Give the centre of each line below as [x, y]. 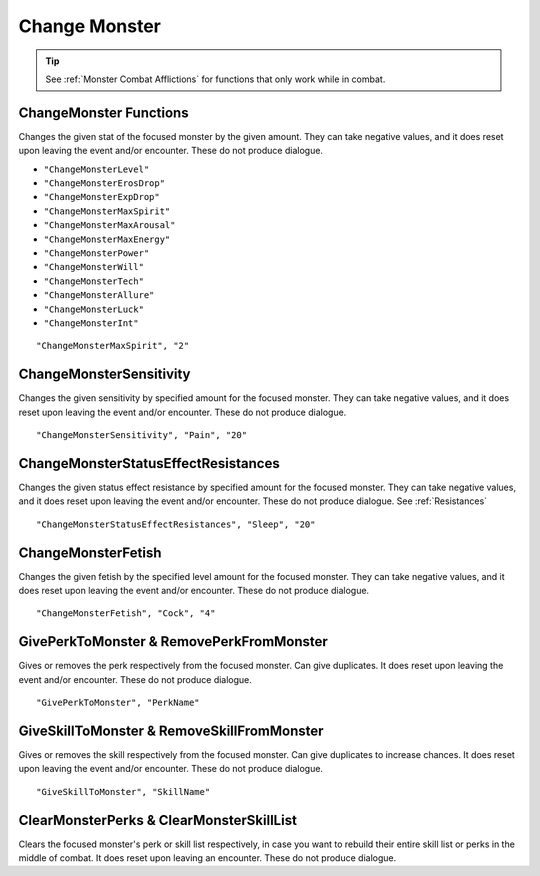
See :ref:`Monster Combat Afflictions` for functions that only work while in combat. [215, 79]
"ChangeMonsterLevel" [96, 169]
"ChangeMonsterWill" [94, 267]
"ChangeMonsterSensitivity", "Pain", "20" [142, 435]
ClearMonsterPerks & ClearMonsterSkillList [157, 820]
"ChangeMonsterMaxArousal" [109, 225]
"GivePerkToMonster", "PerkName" [118, 703]
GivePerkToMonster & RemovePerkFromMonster [173, 641]
